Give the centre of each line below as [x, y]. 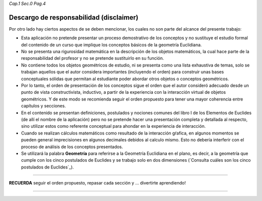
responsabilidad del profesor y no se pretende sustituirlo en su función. [93, 58]
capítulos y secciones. [43, 106]
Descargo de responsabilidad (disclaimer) [74, 17]
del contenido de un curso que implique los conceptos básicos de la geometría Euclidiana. [112, 45]
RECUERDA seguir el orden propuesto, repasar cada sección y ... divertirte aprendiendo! [98, 183]
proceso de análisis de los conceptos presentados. [72, 147]
